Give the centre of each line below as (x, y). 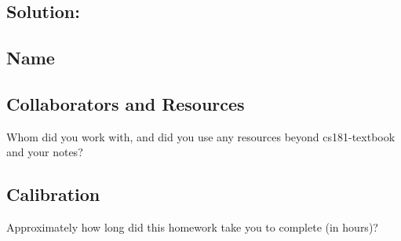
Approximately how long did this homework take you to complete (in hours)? (192, 227)
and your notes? (45, 152)
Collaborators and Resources (126, 103)
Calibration (53, 194)
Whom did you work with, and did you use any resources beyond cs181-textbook (201, 136)
